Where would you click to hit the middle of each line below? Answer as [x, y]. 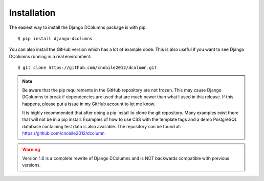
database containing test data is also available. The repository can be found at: [102, 126]
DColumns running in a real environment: [50, 56]
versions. [32, 165]
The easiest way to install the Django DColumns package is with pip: [78, 27]
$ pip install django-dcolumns [55, 38]
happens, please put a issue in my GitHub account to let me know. [89, 104]
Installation [32, 13]
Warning [31, 149]
